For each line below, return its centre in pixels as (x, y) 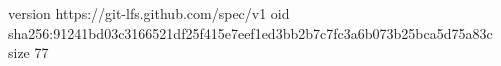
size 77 (28, 52)
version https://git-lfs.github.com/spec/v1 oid (149, 13)
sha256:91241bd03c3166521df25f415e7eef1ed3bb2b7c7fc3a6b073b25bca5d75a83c (250, 32)
